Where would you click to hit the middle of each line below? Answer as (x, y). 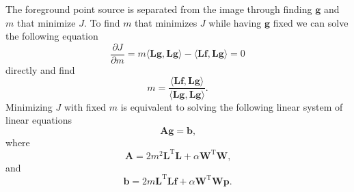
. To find (102, 22)
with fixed (85, 106)
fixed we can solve (311, 22)
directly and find (40, 69)
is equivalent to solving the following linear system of (232, 106)
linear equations (39, 120)
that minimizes (166, 22)
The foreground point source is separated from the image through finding (159, 9)
